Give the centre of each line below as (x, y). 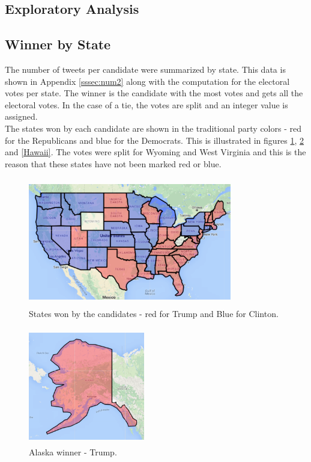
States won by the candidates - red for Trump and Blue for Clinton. (154, 314)
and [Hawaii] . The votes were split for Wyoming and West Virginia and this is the (155, 152)
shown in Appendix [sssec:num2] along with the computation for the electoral (147, 81)
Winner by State (58, 44)
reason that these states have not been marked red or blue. (113, 163)
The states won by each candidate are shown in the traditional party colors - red (153, 128)
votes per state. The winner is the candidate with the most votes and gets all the (154, 93)
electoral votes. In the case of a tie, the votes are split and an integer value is (146, 104)
